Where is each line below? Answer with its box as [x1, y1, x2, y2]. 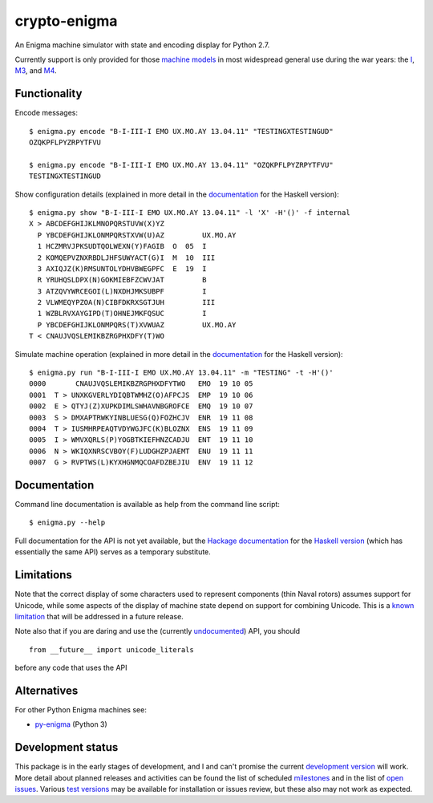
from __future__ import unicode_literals [29, 645, 194, 654]
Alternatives [14, 683, 79, 697]
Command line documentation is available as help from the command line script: [14, 500, 281, 509]
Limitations [14, 568, 72, 582]
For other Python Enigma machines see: [14, 705, 148, 715]
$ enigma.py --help [29, 518, 106, 527]
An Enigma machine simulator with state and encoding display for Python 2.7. [14, 40, 270, 50]
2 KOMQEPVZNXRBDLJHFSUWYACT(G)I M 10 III [37, 253, 216, 262]
